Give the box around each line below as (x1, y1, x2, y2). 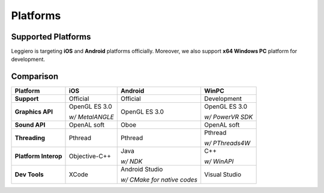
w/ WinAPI (204, 157, 234, 166)
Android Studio (121, 165, 163, 173)
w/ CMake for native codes (121, 176, 198, 184)
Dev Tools (14, 170, 44, 179)
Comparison (11, 72, 59, 82)
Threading (14, 134, 45, 142)
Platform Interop (14, 152, 62, 161)
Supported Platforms (11, 32, 91, 42)
